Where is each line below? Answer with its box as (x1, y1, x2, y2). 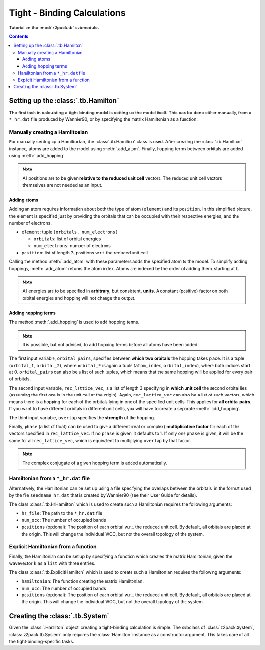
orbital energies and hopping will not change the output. (22, 295, 136, 301)
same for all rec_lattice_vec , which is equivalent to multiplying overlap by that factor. (9, 437, 191, 443)
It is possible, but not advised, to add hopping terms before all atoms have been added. (22, 341, 199, 347)
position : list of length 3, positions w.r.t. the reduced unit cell (21, 250, 148, 255)
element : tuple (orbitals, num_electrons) (21, 229, 118, 235)
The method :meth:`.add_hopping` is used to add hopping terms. (9, 319, 140, 325)
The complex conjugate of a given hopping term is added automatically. (22, 460, 167, 466)
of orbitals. (9, 376, 31, 382)
